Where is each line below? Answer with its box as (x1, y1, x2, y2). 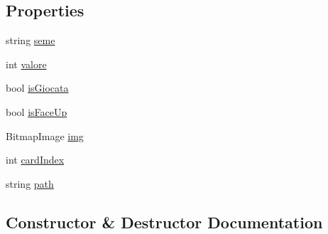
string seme (6, 33, 55, 48)
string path (6, 176, 54, 191)
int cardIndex (6, 152, 65, 167)
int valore (6, 56, 47, 71)
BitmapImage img (6, 128, 84, 143)
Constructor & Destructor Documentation (6, 211, 323, 233)
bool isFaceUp (6, 104, 67, 119)
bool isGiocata (6, 80, 69, 95)
